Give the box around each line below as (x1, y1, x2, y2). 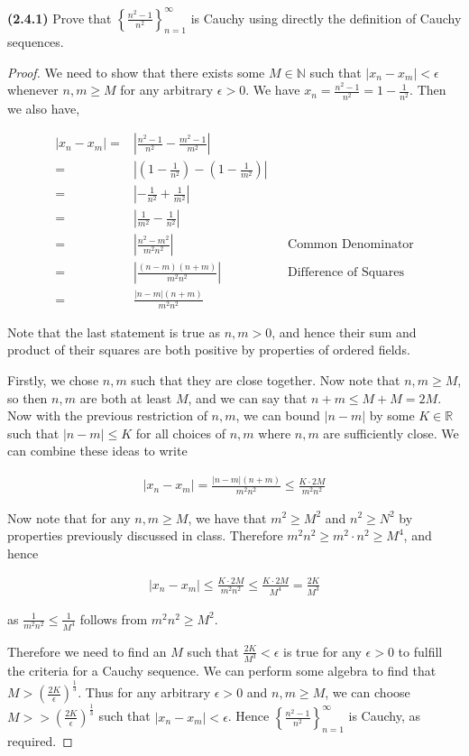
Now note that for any (7, 508, 131, 527)
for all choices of (135, 423, 226, 442)
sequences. (7, 32, 64, 51)
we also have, (7, 98, 80, 117)
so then (7, 388, 48, 407)
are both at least (79, 388, 172, 407)
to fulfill (398, 641, 443, 660)
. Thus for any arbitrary (78, 683, 211, 702)
